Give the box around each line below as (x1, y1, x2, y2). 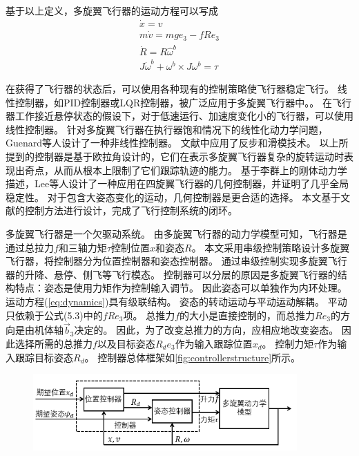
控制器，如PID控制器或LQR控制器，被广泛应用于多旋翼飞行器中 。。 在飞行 (14, 95, 351, 109)
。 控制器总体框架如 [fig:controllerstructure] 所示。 (84, 350, 301, 364)
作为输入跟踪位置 (175, 336, 253, 350)
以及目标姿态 (97, 336, 155, 350)
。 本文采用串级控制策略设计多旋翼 (191, 240, 350, 254)
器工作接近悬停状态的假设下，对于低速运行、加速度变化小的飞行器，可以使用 (6, 108, 353, 123)
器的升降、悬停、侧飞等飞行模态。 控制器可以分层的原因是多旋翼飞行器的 (6, 267, 338, 281)
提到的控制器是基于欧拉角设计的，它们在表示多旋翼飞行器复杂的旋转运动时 (6, 149, 344, 164)
